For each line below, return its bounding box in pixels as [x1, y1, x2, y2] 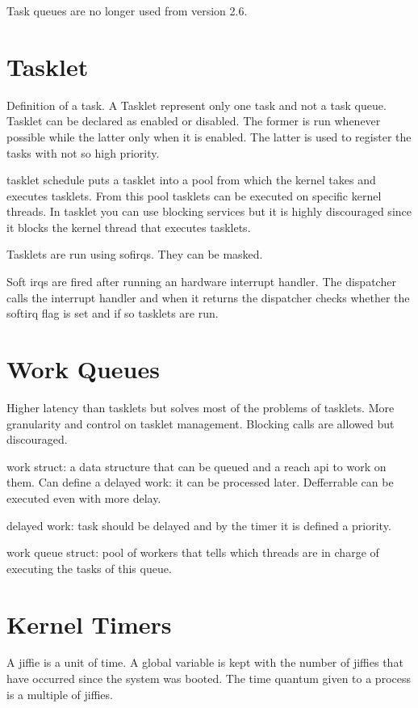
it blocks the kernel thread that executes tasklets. [6, 218, 251, 235]
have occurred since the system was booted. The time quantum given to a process [6, 670, 412, 687]
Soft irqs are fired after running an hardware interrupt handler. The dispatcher [6, 273, 396, 290]
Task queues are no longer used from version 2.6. [6, 2, 248, 19]
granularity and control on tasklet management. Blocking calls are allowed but [6, 415, 395, 432]
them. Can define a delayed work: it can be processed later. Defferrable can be [6, 474, 394, 491]
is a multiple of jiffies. [6, 685, 113, 702]
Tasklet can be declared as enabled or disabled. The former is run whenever [6, 112, 381, 129]
